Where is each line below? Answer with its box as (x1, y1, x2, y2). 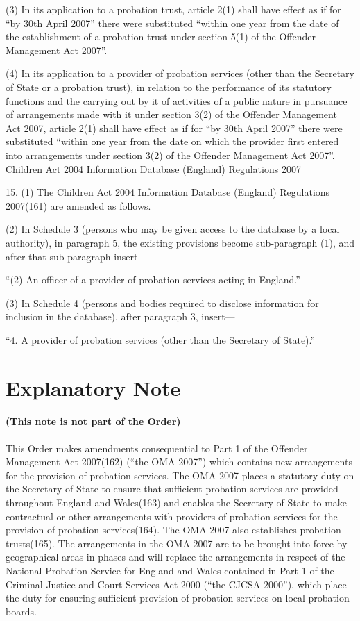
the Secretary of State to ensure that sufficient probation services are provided (6, 481, 338, 496)
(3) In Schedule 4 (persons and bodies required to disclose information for (6, 295, 319, 310)
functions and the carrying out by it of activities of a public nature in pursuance (6, 93, 348, 108)
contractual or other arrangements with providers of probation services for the (6, 508, 338, 523)
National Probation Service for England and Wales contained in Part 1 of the (6, 563, 334, 577)
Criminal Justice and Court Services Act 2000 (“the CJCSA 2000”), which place (6, 577, 347, 591)
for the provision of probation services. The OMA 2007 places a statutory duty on (6, 467, 354, 482)
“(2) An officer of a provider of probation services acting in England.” (6, 272, 300, 287)
